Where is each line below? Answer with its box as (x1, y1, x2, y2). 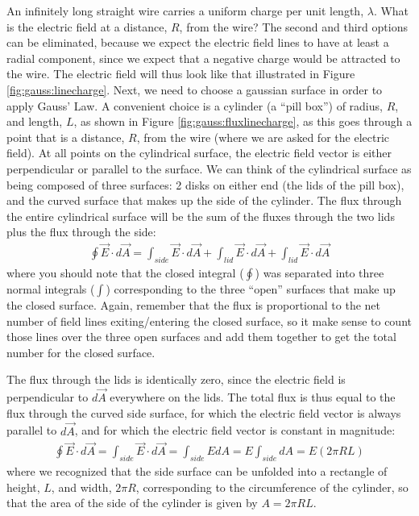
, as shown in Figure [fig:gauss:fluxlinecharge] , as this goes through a (73, 113, 413, 130)
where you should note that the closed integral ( (6, 264, 244, 281)
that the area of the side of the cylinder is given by (6, 494, 258, 511)
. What (373, 2, 409, 19)
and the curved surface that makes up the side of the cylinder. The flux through (6, 192, 402, 209)
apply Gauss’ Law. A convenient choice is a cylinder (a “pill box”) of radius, (6, 97, 383, 114)
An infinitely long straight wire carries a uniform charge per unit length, (6, 2, 364, 19)
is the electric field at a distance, (6, 18, 168, 35)
